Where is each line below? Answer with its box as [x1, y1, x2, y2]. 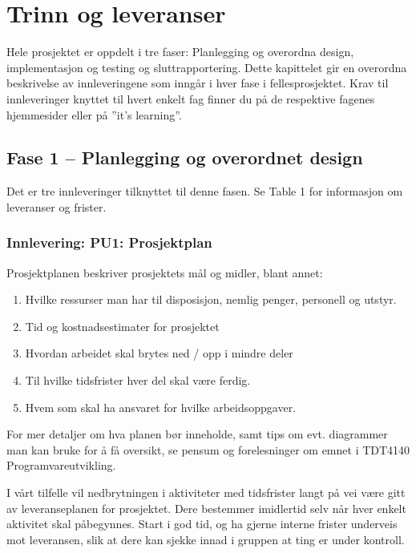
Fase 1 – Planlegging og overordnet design [6, 145, 363, 170]
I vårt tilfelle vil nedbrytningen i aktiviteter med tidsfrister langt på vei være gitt [6, 484, 406, 501]
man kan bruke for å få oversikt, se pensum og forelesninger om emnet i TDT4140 [6, 441, 410, 458]
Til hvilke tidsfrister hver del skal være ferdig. [25, 372, 251, 389]
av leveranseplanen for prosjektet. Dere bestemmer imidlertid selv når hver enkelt [6, 499, 406, 516]
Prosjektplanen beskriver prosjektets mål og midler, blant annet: [6, 264, 323, 281]
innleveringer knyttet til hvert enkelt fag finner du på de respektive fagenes [6, 90, 375, 107]
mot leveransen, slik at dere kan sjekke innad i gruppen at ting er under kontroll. [6, 531, 405, 547]
